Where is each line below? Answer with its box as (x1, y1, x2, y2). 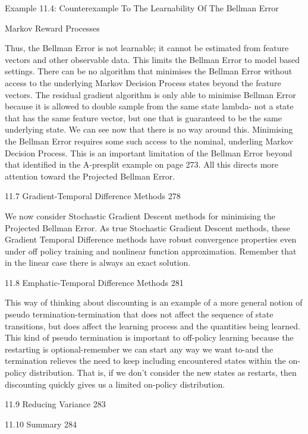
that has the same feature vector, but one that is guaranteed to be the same (5, 111, 282, 124)
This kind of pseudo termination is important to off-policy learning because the (5, 331, 294, 344)
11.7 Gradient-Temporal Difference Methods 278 (5, 190, 181, 202)
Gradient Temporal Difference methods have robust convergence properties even (5, 233, 297, 246)
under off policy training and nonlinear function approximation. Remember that (5, 244, 297, 257)
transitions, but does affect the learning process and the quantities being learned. (5, 319, 300, 332)
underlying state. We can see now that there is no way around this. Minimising (5, 123, 293, 136)
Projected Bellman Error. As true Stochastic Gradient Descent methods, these (5, 221, 290, 234)
